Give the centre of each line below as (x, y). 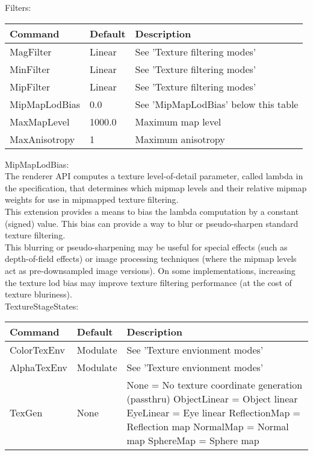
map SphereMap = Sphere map (193, 441)
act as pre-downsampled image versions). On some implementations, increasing (150, 270)
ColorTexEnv (37, 350)
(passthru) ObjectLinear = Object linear (212, 399)
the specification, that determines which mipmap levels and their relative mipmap (156, 187)
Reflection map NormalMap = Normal (208, 427)
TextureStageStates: (42, 306)
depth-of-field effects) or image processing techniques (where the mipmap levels (151, 259)
